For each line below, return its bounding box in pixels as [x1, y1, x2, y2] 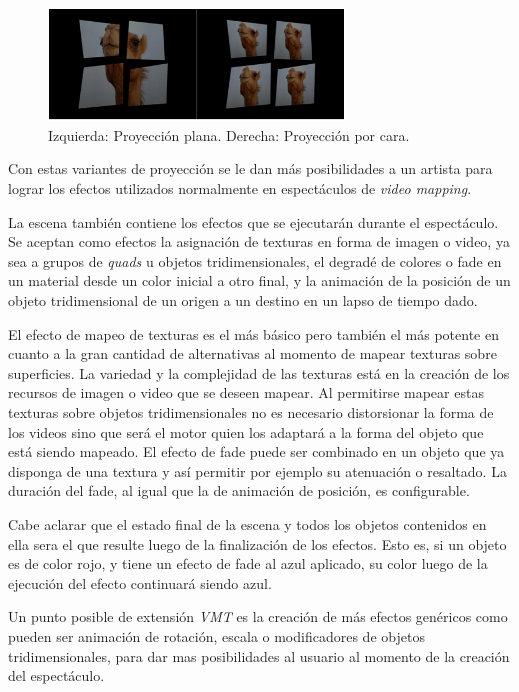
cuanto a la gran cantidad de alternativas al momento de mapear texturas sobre [8, 343, 497, 364]
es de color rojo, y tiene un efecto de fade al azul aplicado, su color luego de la [8, 553, 488, 574]
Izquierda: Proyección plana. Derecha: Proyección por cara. [48, 124, 410, 145]
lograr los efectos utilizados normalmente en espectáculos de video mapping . [8, 178, 472, 199]
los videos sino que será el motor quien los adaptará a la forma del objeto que [8, 421, 484, 442]
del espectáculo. [8, 665, 105, 686]
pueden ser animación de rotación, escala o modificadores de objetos [8, 625, 425, 646]
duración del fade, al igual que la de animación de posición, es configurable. [8, 480, 470, 501]
